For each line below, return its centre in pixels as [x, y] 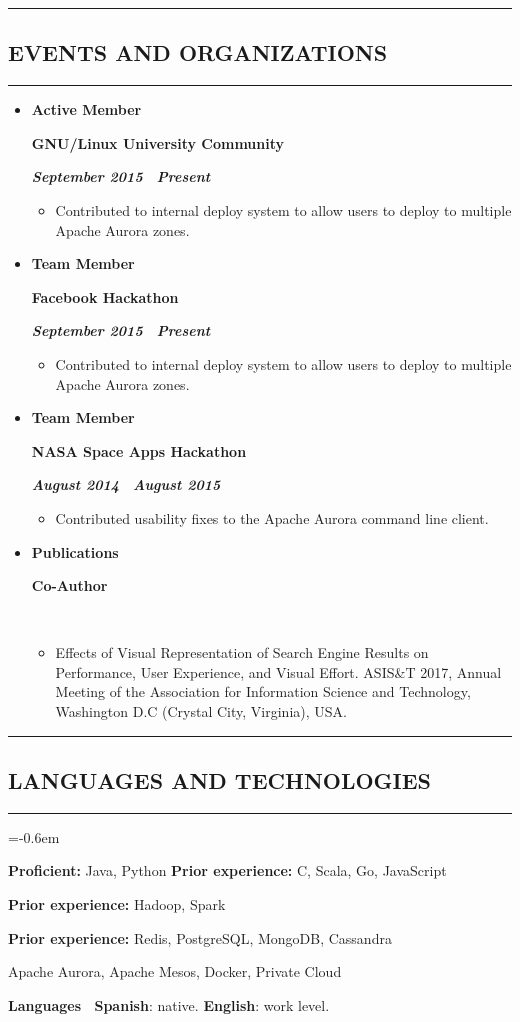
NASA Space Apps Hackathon [139, 450]
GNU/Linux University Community [158, 142]
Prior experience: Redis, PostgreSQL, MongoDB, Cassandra [200, 937]
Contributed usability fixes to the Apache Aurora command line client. [272, 517]
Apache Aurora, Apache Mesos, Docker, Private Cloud [175, 971]
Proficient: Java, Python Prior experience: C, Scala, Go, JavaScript [227, 870]
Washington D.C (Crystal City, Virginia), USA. [201, 711]
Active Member [86, 109]
